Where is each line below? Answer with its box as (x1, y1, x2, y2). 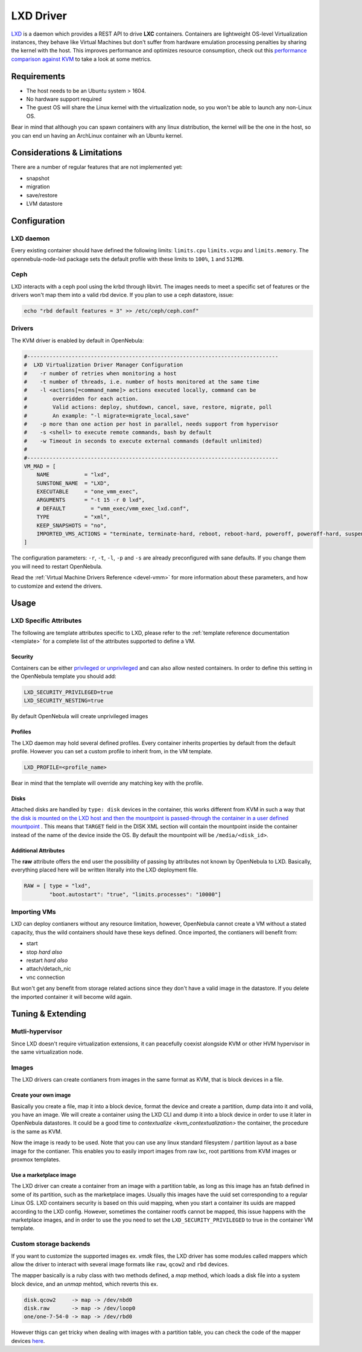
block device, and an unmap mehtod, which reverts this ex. (11, 1280, 158, 1287)
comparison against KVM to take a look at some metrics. (11, 55, 152, 63)
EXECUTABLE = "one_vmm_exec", (36, 488, 139, 495)
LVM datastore (26, 200, 63, 208)
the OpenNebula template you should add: (11, 672, 117, 680)
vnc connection (26, 974, 65, 981)
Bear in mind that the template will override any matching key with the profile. (11, 779, 203, 787)
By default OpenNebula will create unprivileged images (11, 713, 148, 720)
